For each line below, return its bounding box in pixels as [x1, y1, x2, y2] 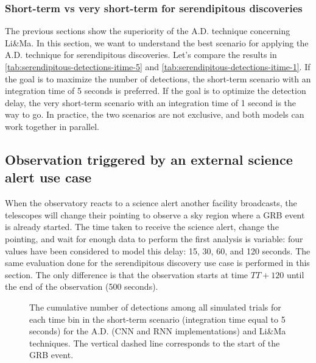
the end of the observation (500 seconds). [5, 280, 158, 293]
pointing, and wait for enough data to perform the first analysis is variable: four [5, 232, 303, 245]
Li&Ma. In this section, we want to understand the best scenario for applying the [5, 36, 309, 49]
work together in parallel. [5, 120, 99, 132]
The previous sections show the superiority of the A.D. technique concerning [5, 24, 290, 37]
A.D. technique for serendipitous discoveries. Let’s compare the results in [5, 48, 277, 61]
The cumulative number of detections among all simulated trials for [29, 300, 281, 313]
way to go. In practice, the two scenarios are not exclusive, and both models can [5, 108, 304, 121]
